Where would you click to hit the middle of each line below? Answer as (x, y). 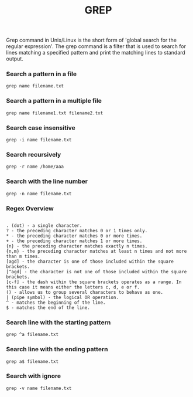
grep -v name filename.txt (39, 388)
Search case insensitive (41, 128)
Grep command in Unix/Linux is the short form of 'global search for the (92, 40)
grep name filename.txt (35, 86)
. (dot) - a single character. (44, 225)
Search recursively (34, 155)
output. (15, 59)
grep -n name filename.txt (39, 194)
